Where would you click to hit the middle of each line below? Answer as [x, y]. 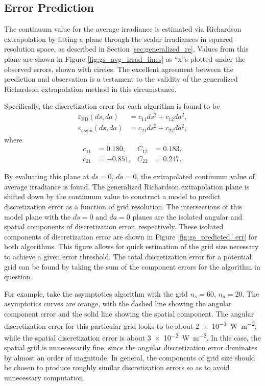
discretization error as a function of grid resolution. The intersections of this [123, 206]
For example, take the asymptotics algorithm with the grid [96, 293]
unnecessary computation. [45, 377]
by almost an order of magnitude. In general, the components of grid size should [130, 357]
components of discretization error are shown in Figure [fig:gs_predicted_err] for [131, 236]
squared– [223, 39]
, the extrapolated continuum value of [196, 176]
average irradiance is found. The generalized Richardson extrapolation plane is [127, 186]
